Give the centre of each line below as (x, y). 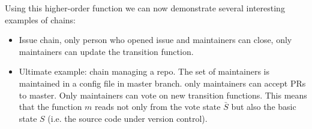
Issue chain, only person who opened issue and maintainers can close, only (155, 40)
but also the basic (264, 107)
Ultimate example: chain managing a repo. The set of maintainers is (144, 71)
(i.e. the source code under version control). (127, 118)
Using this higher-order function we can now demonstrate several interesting (145, 8)
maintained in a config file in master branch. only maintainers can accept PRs (162, 83)
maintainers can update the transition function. (106, 51)
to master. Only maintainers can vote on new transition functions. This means (163, 95)
